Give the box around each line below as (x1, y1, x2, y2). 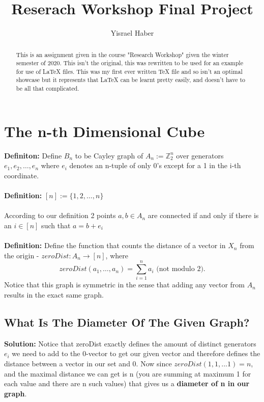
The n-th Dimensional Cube (4, 120, 205, 141)
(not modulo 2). (156, 265, 206, 273)
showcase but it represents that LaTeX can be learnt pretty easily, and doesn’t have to (16, 75, 245, 84)
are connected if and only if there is (148, 210, 259, 221)
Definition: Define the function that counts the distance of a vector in (4, 240, 226, 251)
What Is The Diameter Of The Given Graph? (4, 314, 250, 330)
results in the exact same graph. (4, 289, 104, 300)
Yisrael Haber (110, 28, 154, 38)
